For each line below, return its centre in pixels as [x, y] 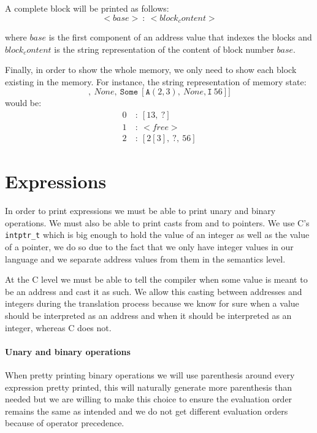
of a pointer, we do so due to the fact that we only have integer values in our [149, 247]
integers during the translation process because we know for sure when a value [152, 303]
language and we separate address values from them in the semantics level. [145, 259]
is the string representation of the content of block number [164, 49]
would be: [23, 103]
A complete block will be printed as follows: [87, 8]
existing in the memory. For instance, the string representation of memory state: [156, 81]
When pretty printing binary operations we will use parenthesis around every [150, 375]
